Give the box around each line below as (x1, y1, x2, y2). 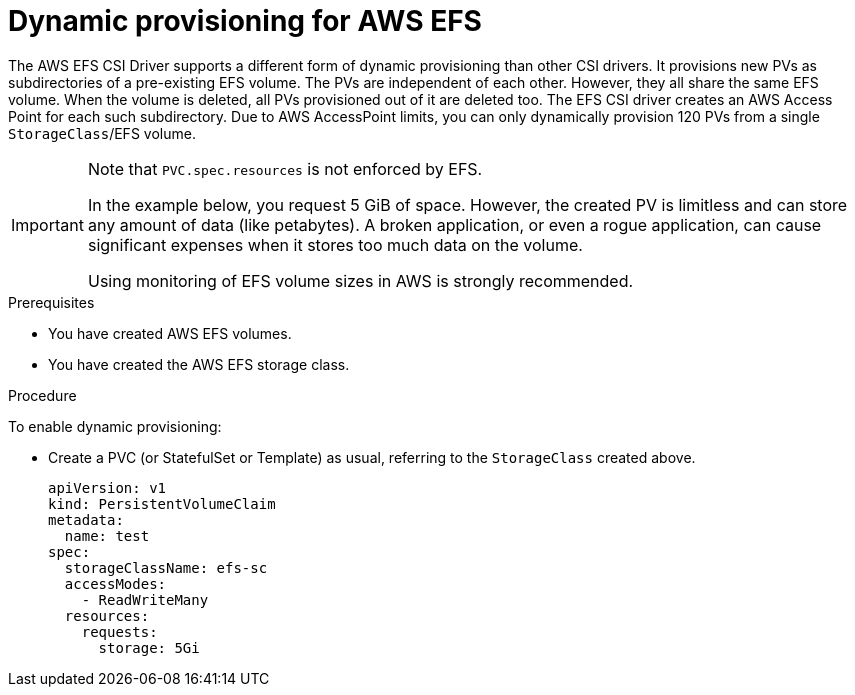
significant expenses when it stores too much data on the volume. (87, 234, 583, 255)
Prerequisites (8, 293, 95, 311)
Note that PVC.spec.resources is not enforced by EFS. (87, 158, 483, 179)
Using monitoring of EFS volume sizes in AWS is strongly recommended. (87, 270, 634, 291)
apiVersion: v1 (48, 479, 167, 496)
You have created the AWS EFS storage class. (48, 355, 350, 373)
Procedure (8, 386, 77, 404)
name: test (64, 527, 150, 544)
